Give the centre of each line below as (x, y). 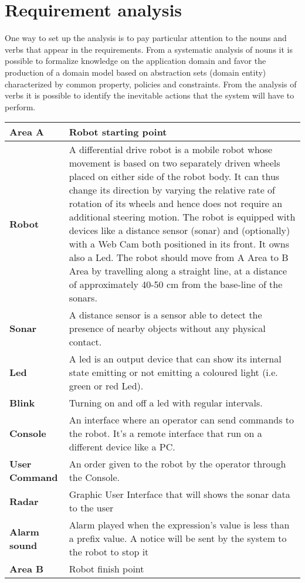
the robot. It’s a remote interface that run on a (165, 433)
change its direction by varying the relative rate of (172, 190)
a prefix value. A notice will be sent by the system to (178, 538)
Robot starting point (118, 132)
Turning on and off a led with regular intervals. (166, 403)
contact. (85, 342)
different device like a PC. (122, 447)
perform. (20, 106)
